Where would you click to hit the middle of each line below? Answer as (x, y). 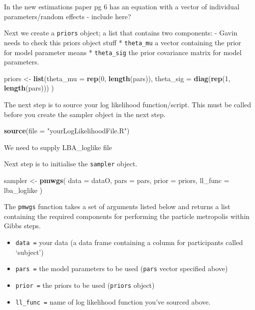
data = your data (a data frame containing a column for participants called (129, 242)
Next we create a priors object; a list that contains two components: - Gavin (121, 33)
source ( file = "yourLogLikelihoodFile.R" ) (67, 131)
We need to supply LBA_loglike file (58, 147)
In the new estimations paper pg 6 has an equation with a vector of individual (122, 6)
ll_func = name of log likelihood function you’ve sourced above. (113, 301)
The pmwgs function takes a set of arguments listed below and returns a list (117, 206)
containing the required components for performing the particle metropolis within (127, 216)
